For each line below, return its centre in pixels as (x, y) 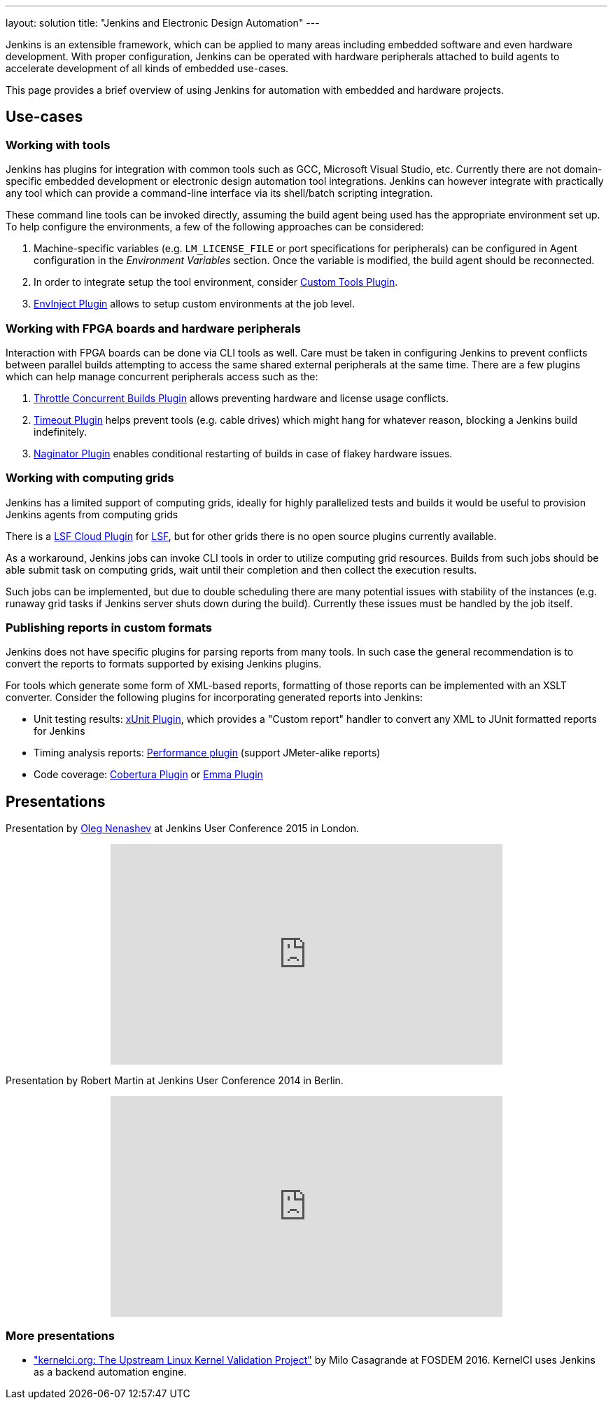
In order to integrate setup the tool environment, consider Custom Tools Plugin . (216, 282)
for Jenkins (59, 731)
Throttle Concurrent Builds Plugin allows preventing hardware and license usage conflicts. (241, 398)
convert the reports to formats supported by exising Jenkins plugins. (164, 664)
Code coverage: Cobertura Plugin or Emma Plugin (148, 775)
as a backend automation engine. (110, 1372)
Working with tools (58, 145)
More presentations (60, 1335)
